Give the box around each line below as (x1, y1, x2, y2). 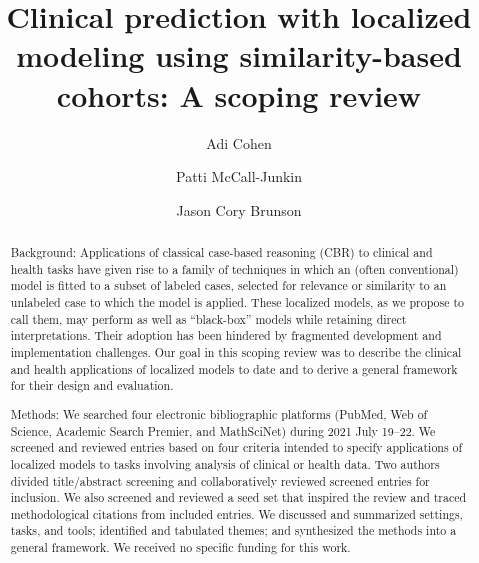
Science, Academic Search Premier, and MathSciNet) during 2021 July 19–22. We (10, 422, 436, 439)
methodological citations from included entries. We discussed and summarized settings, (10, 505, 463, 522)
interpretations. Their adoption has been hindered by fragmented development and (10, 327, 442, 344)
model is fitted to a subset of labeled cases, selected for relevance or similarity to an (10, 277, 447, 294)
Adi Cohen (206, 132, 272, 153)
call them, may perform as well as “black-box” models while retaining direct (10, 310, 407, 327)
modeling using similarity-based (16, 35, 462, 76)
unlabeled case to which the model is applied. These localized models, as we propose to (10, 294, 465, 311)
